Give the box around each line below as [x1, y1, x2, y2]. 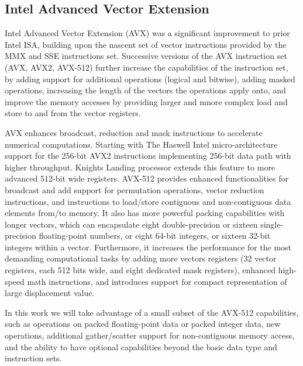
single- [260, 218, 284, 230]
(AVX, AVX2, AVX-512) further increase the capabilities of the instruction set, [5, 61, 288, 73]
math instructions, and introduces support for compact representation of [27, 275, 287, 287]
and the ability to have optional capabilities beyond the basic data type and [5, 340, 277, 353]
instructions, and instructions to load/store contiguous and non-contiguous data [5, 195, 291, 207]
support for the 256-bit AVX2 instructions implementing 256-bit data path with [5, 149, 291, 162]
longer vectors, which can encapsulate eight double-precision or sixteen [5, 218, 258, 230]
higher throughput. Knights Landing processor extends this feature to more [5, 161, 276, 173]
